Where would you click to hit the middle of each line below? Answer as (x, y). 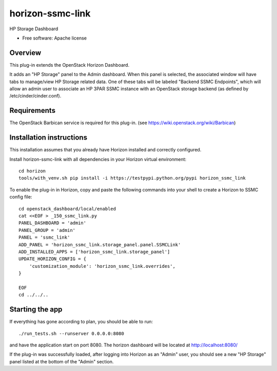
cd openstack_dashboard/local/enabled (67, 209)
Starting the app (36, 310)
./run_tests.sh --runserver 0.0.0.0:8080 (71, 333)
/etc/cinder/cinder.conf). (35, 96)
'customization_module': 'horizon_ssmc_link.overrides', (102, 266)
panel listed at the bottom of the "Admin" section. (62, 361)
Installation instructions (48, 138)
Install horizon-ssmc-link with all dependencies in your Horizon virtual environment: (98, 159)
